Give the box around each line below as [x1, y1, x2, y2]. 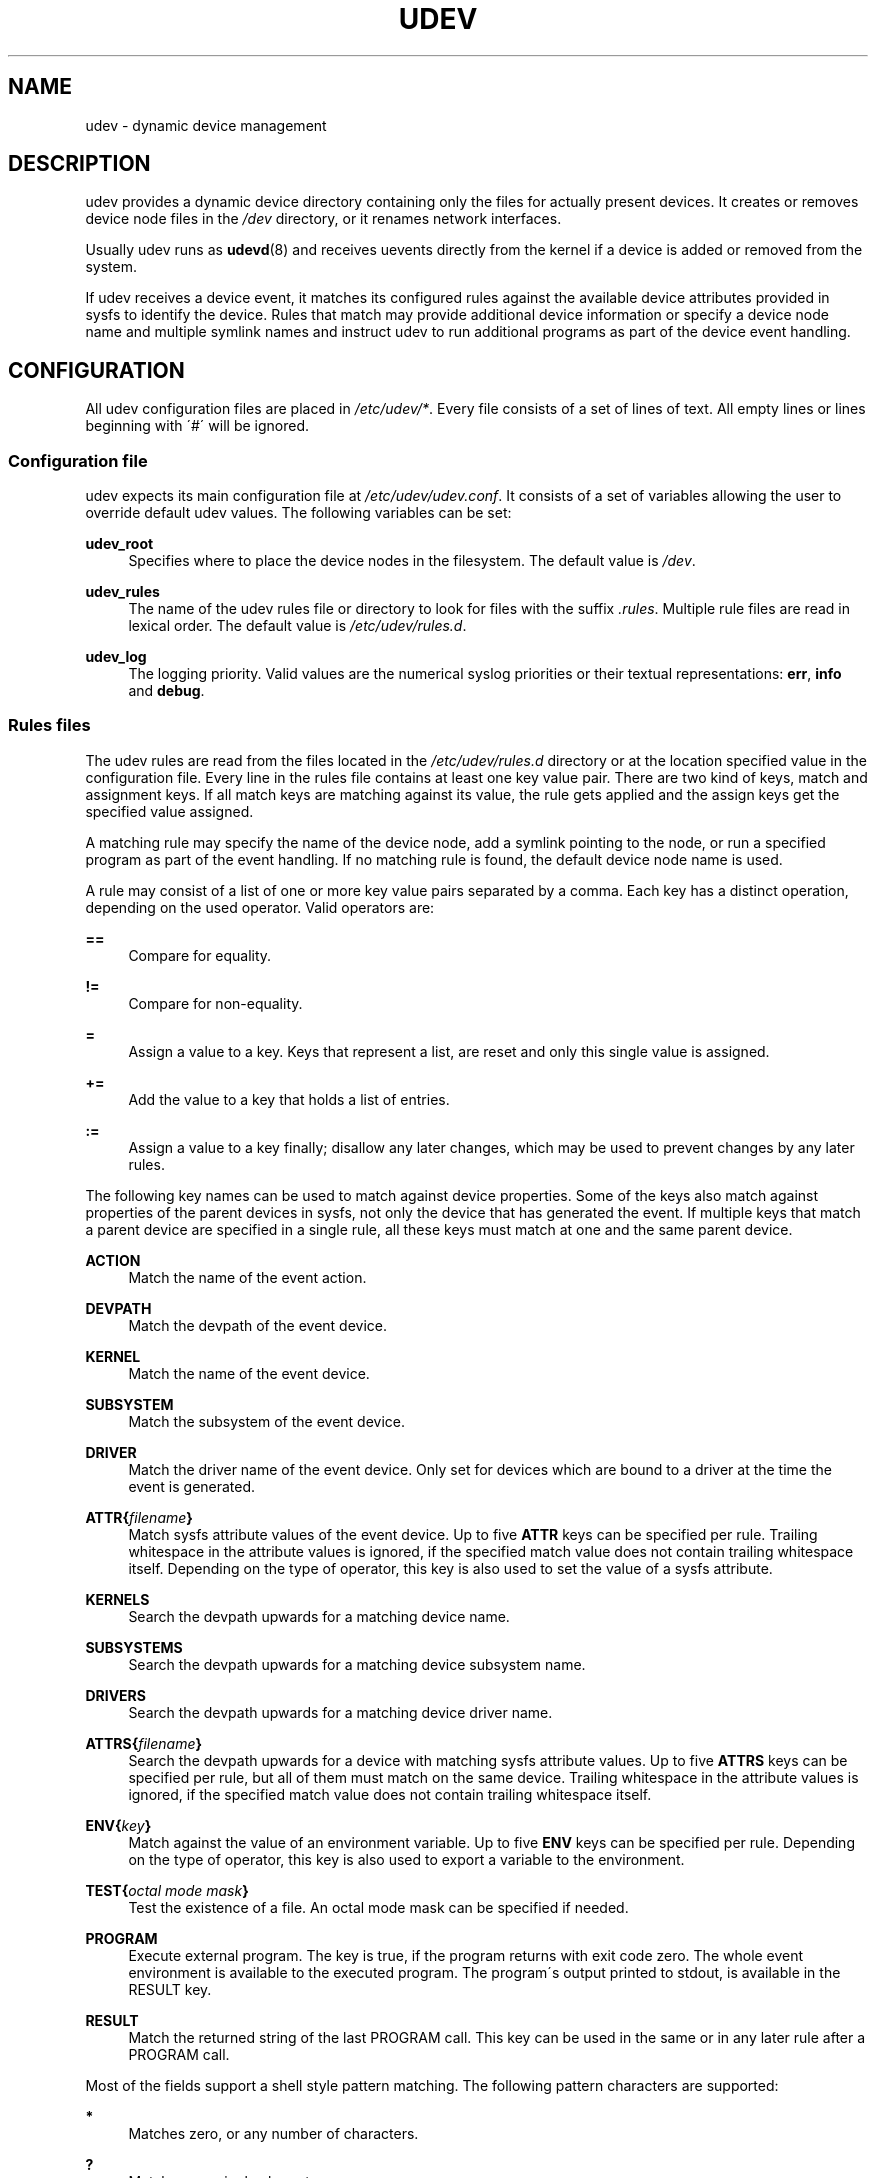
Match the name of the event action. [128, 1268, 367, 1286]
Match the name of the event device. [128, 1364, 370, 1382]
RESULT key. [128, 1980, 212, 1998]
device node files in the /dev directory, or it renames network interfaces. [85, 210, 562, 228]
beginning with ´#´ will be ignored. [85, 417, 310, 435]
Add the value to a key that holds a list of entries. [128, 1090, 450, 1108]
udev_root [85, 535, 154, 553]
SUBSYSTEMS [85, 1638, 183, 1656]
